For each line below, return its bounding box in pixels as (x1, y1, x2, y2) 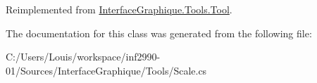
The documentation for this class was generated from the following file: (6, 25, 312, 40)
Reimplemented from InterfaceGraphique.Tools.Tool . (6, 2, 232, 16)
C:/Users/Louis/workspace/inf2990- (6, 49, 161, 64)
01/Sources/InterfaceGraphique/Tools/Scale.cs (6, 63, 207, 77)
